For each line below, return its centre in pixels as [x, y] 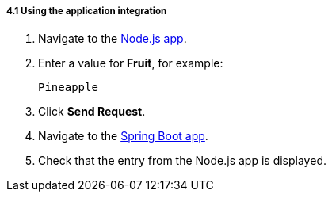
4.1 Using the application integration [87, 11]
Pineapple [68, 88]
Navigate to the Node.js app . [113, 39]
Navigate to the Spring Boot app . [123, 136]
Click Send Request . [92, 112]
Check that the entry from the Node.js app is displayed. [182, 161]
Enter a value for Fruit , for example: [131, 63]
